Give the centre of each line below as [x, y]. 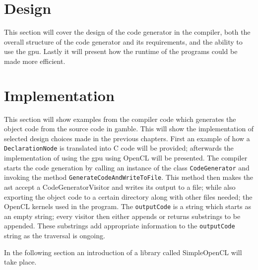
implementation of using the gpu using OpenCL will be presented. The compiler [126, 158]
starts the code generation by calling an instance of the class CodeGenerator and [127, 167]
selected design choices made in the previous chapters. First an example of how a [127, 138]
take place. [20, 262]
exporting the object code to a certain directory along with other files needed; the [128, 196]
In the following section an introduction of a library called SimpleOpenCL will [123, 252]
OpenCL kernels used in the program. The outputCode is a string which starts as [128, 206]
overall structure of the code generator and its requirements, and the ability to [123, 41]
